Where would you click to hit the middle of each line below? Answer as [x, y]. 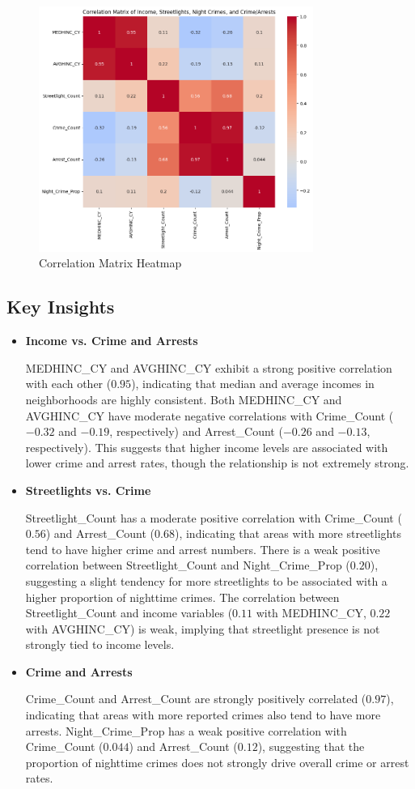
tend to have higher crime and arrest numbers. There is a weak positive [203, 549]
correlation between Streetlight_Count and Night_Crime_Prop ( [188, 565]
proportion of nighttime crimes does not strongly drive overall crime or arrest [217, 762]
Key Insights [61, 307]
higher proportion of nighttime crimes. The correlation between [182, 597]
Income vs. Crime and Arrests [112, 341]
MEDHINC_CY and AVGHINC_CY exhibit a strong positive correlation [209, 367]
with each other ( [68, 384]
